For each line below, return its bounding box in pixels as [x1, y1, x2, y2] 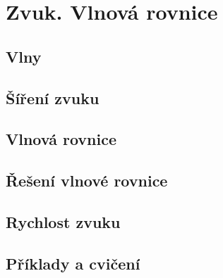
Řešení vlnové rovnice [6, 170, 168, 191]
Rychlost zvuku [6, 210, 121, 232]
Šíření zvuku [6, 87, 100, 108]
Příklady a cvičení [6, 252, 140, 274]
